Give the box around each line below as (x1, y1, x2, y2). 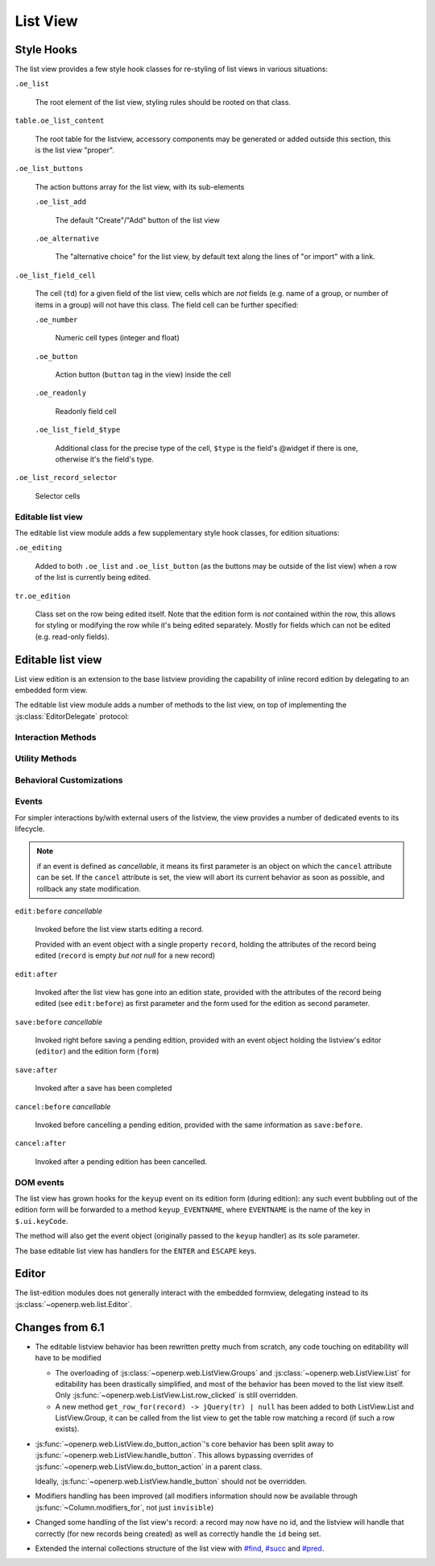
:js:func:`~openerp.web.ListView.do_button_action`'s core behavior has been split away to (35, 1439, 334, 1448)
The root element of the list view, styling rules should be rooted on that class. (35, 97, 292, 106)
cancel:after (14, 1138, 67, 1148)
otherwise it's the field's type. (55, 454, 155, 464)
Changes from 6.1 (14, 1320, 105, 1334)
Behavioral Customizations (14, 775, 123, 786)
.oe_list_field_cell (14, 270, 97, 280)
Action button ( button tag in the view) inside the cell (55, 370, 231, 379)
